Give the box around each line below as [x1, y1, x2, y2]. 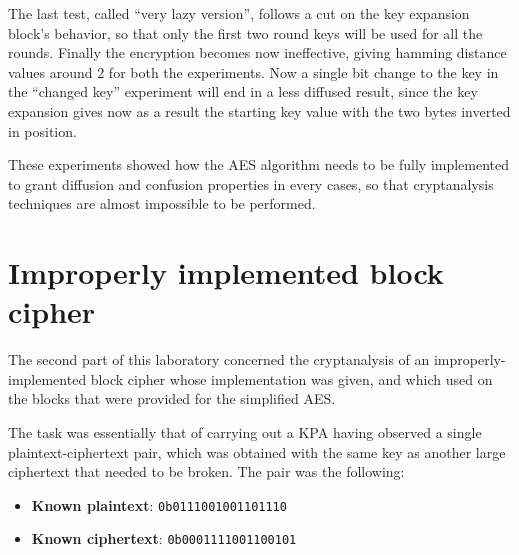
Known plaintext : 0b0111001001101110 [31, 494, 287, 515]
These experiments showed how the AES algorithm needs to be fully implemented [8, 154, 510, 175]
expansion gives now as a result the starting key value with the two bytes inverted [8, 100, 511, 121]
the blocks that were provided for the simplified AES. [8, 388, 336, 409]
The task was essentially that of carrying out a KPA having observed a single [8, 422, 482, 443]
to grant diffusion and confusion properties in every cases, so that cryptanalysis [8, 173, 494, 194]
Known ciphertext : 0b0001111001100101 [31, 528, 297, 549]
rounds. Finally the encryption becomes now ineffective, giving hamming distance [8, 42, 507, 63]
